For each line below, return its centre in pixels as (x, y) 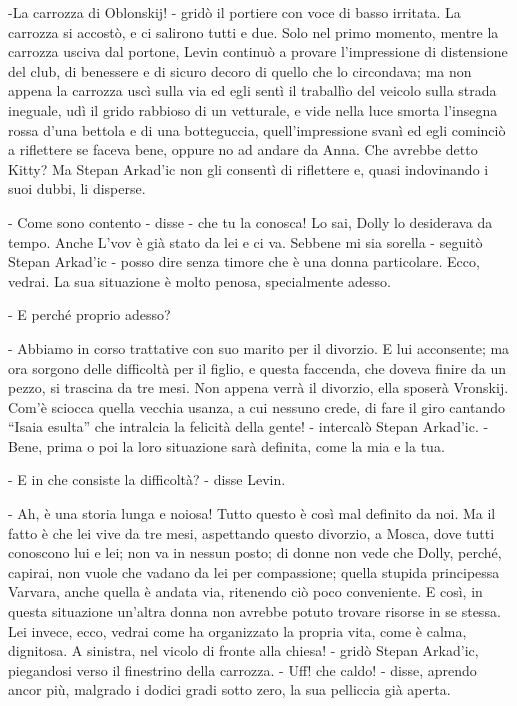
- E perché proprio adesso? (89, 314)
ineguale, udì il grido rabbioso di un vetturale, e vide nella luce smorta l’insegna (253, 109)
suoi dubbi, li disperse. (77, 188)
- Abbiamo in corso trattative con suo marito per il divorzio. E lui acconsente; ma (259, 347)
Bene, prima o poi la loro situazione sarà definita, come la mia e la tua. (226, 445)
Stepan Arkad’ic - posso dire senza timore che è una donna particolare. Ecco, (244, 261)
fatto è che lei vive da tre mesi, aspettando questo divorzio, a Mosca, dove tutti (251, 532)
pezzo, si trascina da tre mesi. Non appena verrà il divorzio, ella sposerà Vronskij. (258, 387)
